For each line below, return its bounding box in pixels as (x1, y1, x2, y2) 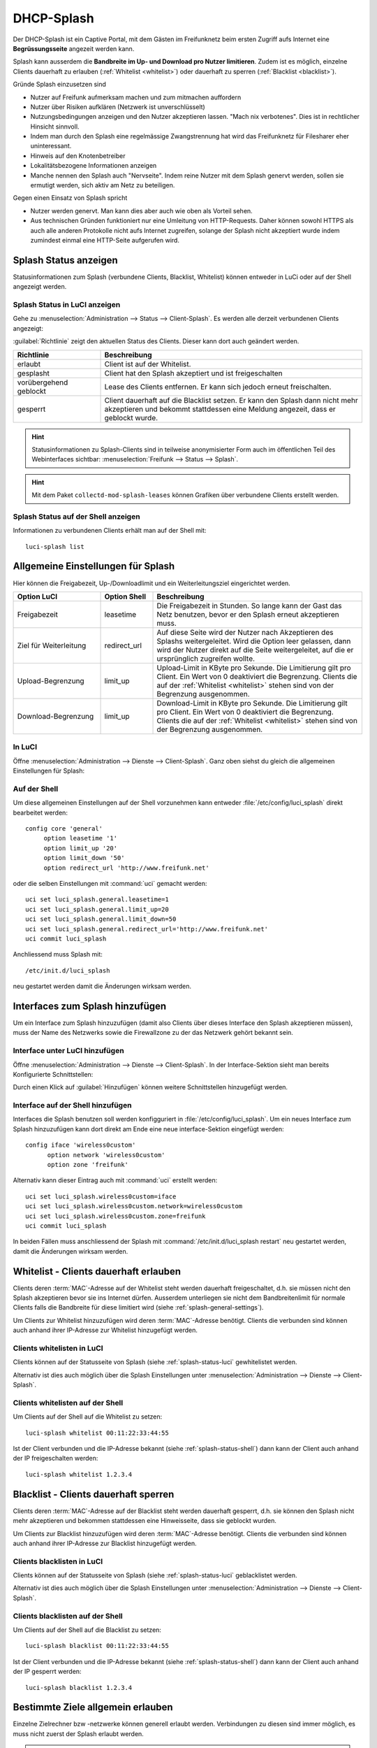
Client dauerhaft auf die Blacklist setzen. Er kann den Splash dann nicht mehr (104, 395, 359, 405)
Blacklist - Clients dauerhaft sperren (13, 1488, 175, 1500)
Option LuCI (17, 592, 58, 601)
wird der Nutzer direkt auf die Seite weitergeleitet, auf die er (156, 645, 354, 654)
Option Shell (104, 592, 147, 601)
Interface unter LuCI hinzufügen (13, 1046, 125, 1056)
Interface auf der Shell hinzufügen (13, 1101, 132, 1110)
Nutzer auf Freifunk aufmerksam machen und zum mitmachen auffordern (30, 93, 242, 101)
